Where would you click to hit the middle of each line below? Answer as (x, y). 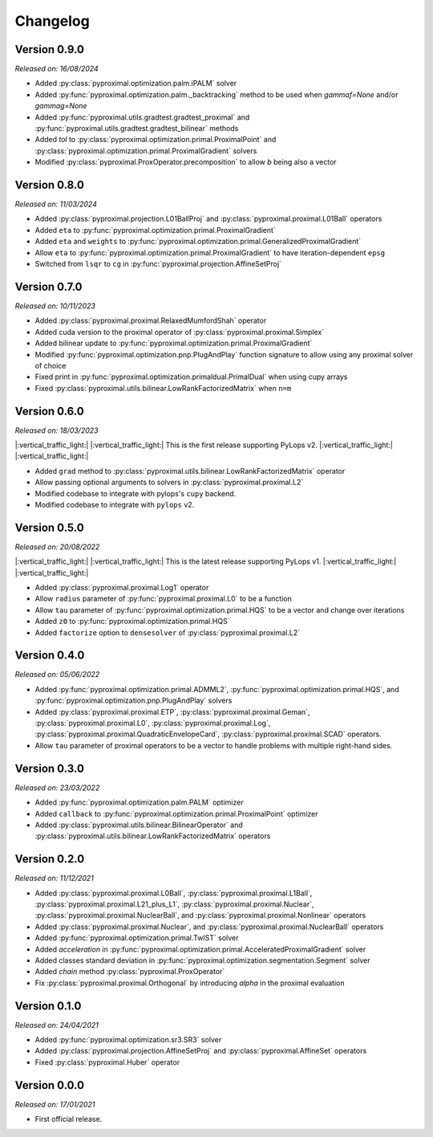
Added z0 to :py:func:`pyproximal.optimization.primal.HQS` (132, 621)
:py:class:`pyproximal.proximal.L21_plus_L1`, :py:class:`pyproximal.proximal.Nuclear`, (174, 904)
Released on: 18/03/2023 (57, 430)
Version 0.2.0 (50, 859)
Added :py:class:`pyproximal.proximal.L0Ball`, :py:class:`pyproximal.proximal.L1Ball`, (174, 893)
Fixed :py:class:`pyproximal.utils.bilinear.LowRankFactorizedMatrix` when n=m (163, 388)
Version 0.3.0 (49, 768)
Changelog (52, 21)
